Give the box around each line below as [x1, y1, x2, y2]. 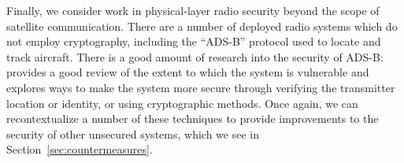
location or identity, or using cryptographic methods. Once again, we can [6, 94, 358, 111]
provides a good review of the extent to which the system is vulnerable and [6, 64, 369, 80]
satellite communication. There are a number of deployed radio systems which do [6, 17, 398, 34]
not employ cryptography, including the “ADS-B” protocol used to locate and [6, 33, 381, 50]
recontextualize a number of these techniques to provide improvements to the [6, 110, 379, 127]
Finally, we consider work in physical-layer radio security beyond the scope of [6, 2, 380, 18]
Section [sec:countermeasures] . [6, 141, 153, 157]
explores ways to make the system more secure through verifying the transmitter [6, 79, 395, 95]
